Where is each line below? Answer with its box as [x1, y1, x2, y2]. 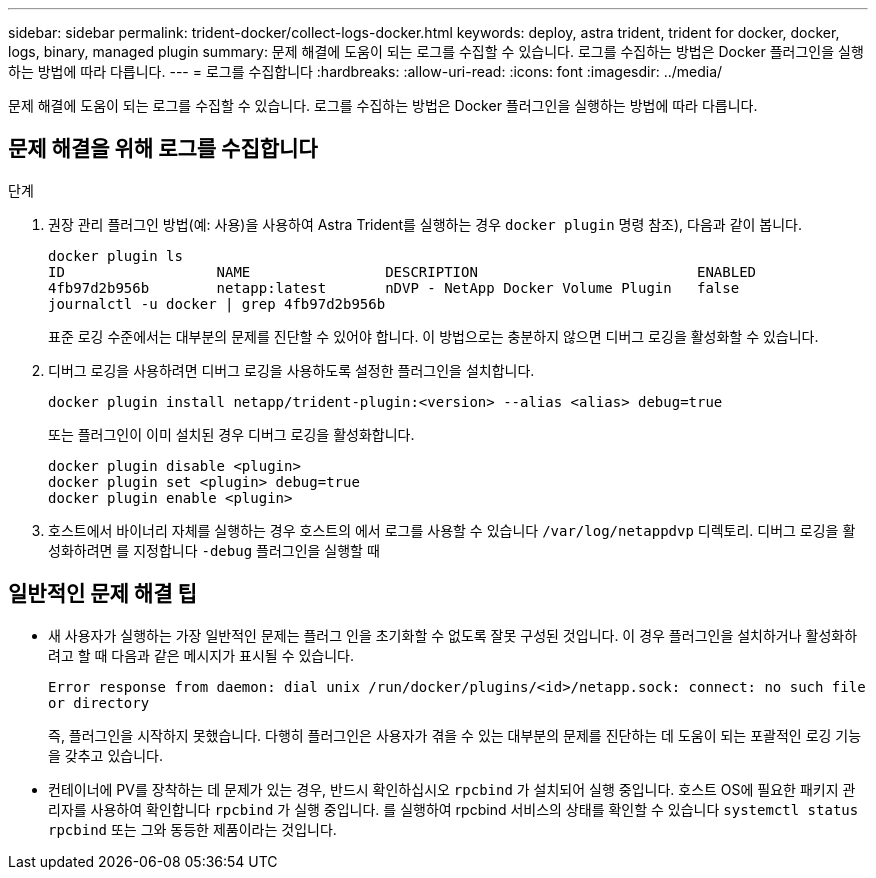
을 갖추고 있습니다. [48, 746, 163, 764]
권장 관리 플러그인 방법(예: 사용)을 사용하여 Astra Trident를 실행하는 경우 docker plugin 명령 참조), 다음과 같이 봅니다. [48, 215, 803, 233]
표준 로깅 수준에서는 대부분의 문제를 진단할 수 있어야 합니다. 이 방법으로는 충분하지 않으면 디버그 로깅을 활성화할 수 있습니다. [48, 327, 819, 345]
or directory [48, 694, 150, 711]
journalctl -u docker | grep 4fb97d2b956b [48, 295, 386, 312]
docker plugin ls [48, 247, 183, 264]
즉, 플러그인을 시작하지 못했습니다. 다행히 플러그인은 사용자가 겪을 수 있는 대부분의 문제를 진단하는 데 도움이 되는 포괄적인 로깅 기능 [48, 726, 862, 744]
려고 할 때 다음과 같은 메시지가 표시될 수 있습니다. [48, 646, 355, 664]
